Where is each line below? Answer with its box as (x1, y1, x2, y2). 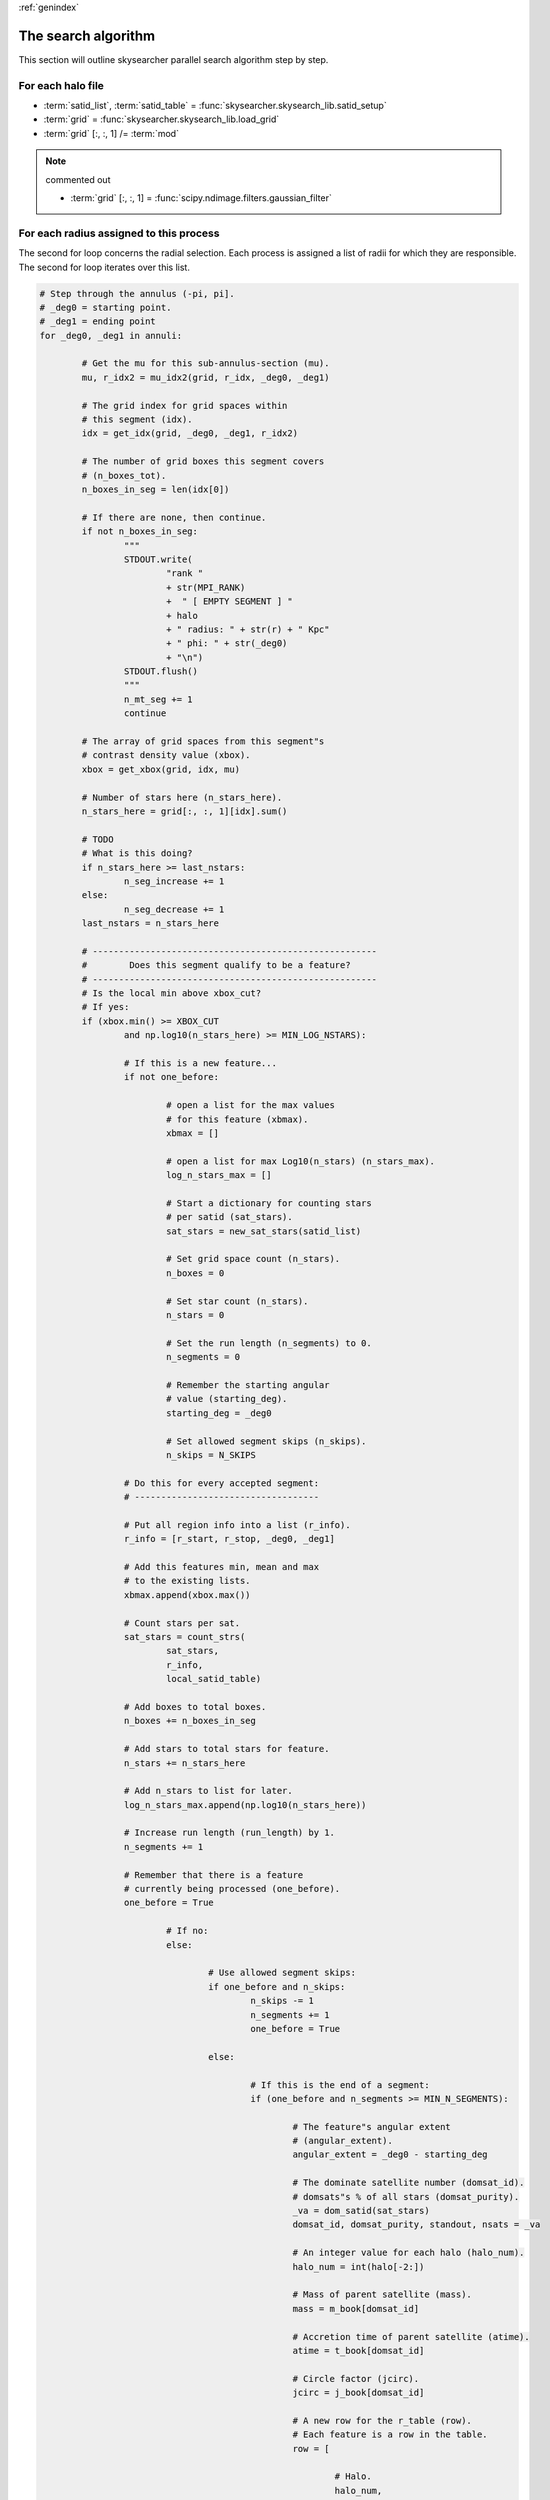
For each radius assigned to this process (18, 226, 220, 240)
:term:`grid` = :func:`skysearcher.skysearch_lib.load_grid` (43, 113, 280, 125)
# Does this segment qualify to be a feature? (81, 960, 351, 971)
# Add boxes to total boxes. (123, 1701, 267, 1712)
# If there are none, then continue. (81, 511, 267, 523)
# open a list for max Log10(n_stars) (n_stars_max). (165, 1155, 435, 1167)
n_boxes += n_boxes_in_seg (123, 1715, 257, 1727)
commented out (45, 173, 111, 185)
